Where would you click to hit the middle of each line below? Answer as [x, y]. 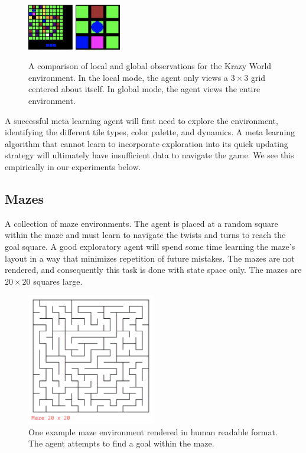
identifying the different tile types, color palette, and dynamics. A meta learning [150, 132]
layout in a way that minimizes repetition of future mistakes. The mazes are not [150, 258]
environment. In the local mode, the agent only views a [128, 77]
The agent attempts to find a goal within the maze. [121, 443]
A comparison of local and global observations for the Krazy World [150, 66]
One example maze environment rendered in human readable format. [153, 431]
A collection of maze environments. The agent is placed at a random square [141, 223]
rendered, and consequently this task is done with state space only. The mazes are [153, 270]
